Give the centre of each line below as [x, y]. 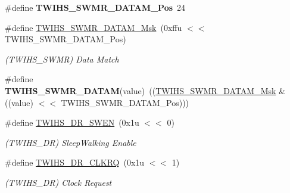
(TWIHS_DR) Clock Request [58, 182]
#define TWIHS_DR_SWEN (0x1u [72, 122]
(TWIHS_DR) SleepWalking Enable [71, 142]
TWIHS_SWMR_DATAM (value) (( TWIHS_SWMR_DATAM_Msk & [145, 90]
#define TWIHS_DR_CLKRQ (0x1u [75, 162]
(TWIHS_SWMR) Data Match [62, 59]
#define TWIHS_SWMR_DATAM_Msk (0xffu [93, 27]
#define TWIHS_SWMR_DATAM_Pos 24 [95, 7]
